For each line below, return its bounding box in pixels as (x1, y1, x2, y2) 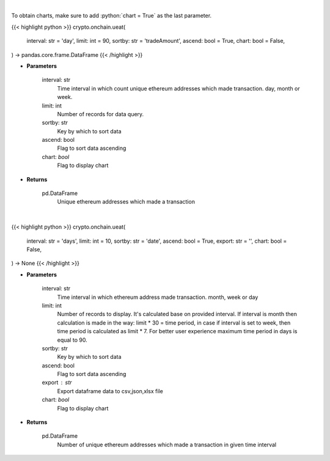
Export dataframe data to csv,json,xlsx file (57, 387, 163, 394)
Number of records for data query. (57, 110, 144, 117)
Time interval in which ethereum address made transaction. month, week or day (57, 293, 258, 301)
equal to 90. (57, 336, 88, 344)
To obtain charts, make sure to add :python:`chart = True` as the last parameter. (11, 12, 212, 20)
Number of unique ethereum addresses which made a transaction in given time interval (57, 441, 277, 448)
